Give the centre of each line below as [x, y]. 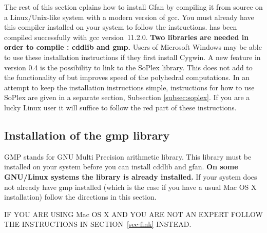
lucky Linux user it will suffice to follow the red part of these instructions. [120, 107]
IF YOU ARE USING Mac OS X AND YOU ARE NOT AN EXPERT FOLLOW [133, 214]
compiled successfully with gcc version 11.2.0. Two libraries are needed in [127, 37]
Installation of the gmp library [87, 135]
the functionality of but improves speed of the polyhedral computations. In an [127, 77]
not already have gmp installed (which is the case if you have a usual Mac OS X [130, 187]
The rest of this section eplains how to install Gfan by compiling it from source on [133, 7]
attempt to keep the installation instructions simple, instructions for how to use [129, 87]
